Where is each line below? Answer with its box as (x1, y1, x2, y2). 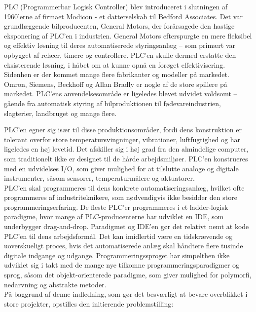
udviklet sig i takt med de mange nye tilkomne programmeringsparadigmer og (4, 260, 240, 270)
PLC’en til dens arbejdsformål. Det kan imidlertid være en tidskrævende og (4, 231, 233, 241)
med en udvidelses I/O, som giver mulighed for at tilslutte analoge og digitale (4, 163, 239, 173)
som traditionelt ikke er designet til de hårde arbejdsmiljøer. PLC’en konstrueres (4, 153, 248, 163)
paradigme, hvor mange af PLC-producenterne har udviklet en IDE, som (4, 211, 224, 222)
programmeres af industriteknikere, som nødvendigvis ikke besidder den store (4, 192, 237, 202)
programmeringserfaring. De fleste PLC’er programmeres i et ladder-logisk (4, 201, 228, 212)
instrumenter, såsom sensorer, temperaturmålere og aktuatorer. (4, 173, 195, 183)
